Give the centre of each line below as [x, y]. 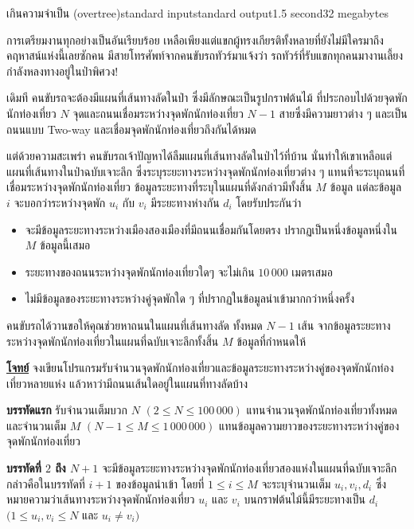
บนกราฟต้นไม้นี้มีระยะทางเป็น [305, 499]
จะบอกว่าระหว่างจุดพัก [60, 202]
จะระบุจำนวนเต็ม [296, 483]
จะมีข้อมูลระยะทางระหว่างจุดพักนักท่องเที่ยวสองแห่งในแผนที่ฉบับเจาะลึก [250, 468]
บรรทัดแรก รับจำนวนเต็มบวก [67, 410]
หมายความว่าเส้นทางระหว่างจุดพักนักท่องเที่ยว [101, 499]
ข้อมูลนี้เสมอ [65, 245]
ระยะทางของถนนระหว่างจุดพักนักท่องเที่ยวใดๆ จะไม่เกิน [140, 271]
